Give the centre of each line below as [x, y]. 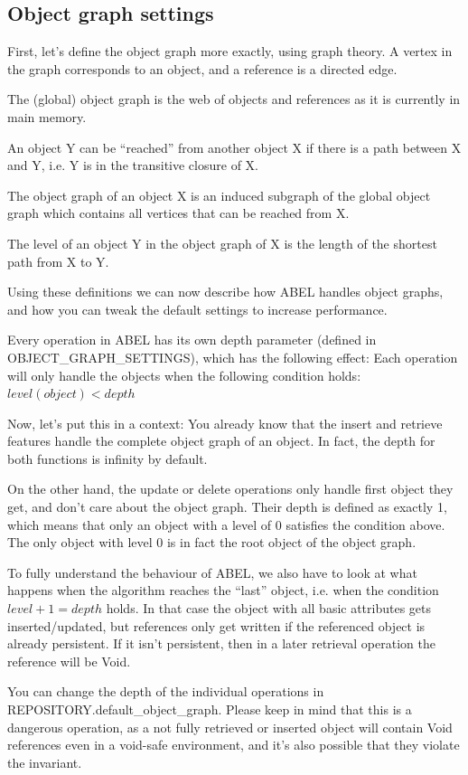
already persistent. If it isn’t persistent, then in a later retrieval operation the [221, 643]
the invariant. [45, 762]
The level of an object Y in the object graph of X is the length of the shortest [222, 243]
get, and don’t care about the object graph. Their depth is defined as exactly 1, [227, 507]
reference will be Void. [69, 661]
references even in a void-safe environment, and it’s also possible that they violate [234, 745]
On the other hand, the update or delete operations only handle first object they [230, 489]
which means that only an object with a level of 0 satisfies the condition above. [226, 524]
